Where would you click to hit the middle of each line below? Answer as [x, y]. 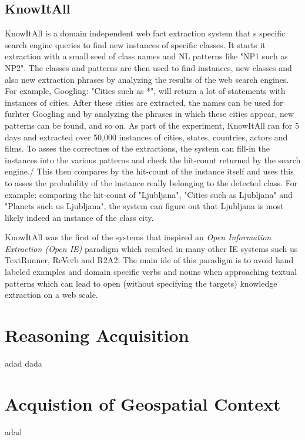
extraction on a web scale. [51, 295]
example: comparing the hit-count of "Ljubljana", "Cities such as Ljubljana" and [149, 194]
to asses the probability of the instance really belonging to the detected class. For [151, 182]
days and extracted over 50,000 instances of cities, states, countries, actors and [146, 137]
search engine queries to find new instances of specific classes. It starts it [135, 44]
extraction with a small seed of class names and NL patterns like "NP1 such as [146, 56]
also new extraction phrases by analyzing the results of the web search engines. [147, 79]
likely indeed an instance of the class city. [79, 217]
